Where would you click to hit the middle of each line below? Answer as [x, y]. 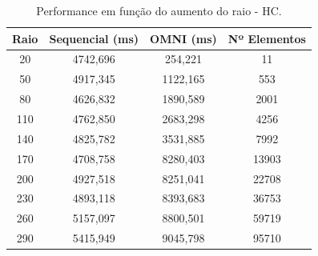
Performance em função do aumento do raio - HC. [159, 10]
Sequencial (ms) [94, 38]
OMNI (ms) [183, 38]
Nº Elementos [267, 38]
